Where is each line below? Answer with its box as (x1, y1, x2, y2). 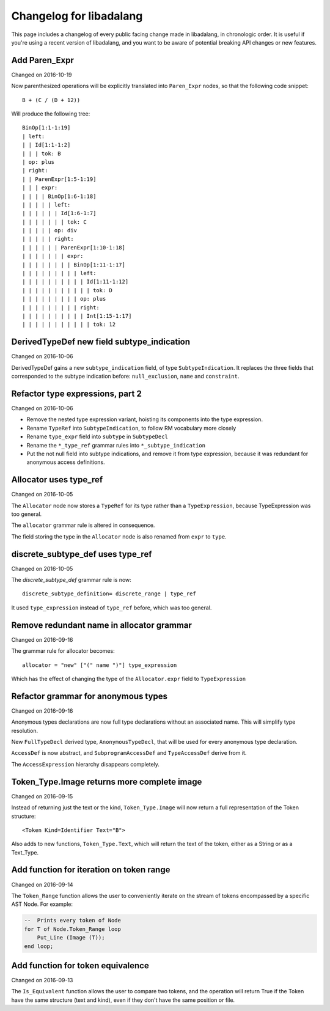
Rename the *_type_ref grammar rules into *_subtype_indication (26, 441, 206, 449)
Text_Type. (11, 848, 39, 856)
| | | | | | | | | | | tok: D (22, 287, 113, 293)
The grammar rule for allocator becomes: (11, 647, 116, 655)
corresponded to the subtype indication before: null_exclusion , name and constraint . (11, 373, 240, 380)
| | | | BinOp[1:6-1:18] (22, 193, 97, 200)
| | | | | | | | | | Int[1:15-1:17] (22, 312, 132, 319)
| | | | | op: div (22, 227, 78, 234)
